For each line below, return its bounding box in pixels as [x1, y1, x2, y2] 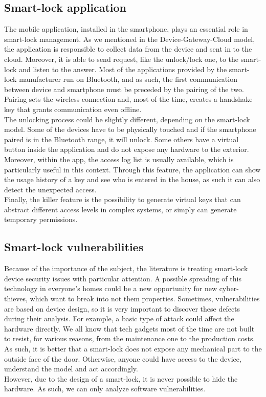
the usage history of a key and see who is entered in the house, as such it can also [4, 174, 260, 185]
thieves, [4, 293, 28, 304]
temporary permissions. [4, 214, 78, 225]
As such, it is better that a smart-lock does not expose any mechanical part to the [4, 343, 262, 354]
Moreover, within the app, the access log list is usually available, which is [4, 153, 234, 164]
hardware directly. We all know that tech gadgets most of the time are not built [4, 323, 255, 334]
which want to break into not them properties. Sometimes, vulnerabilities [30, 293, 260, 304]
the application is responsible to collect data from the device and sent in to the [4, 43, 252, 54]
